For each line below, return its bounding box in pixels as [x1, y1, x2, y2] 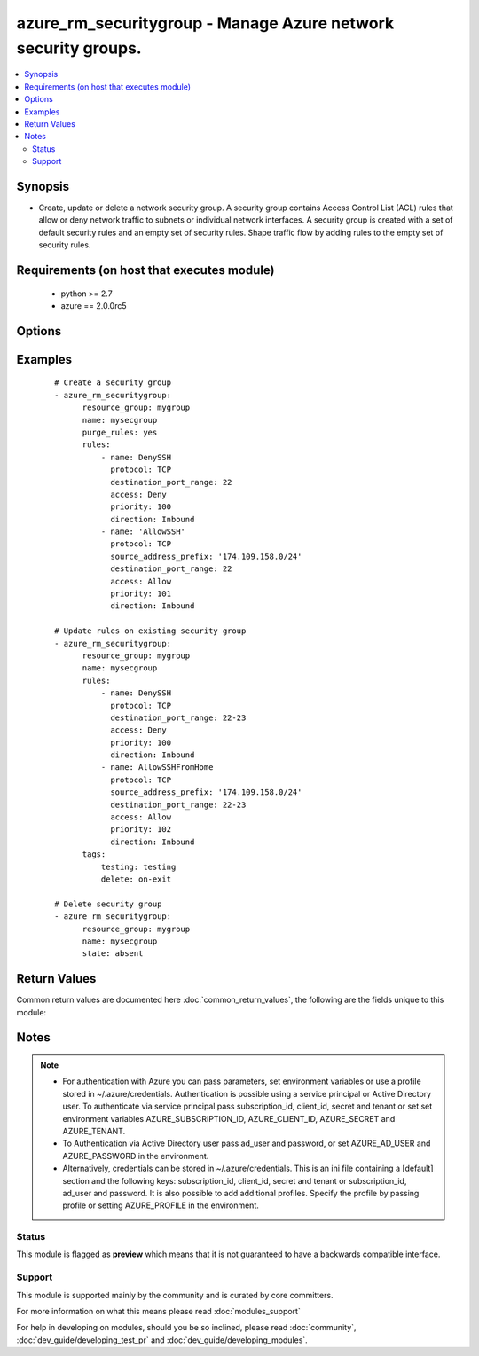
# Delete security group [54, 898, 162, 909]
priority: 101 [110, 589, 172, 599]
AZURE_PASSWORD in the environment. [62, 1150, 209, 1161]
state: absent [82, 949, 144, 959]
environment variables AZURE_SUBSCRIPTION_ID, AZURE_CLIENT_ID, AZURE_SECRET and [62, 1113, 396, 1124]
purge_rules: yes [82, 427, 158, 437]
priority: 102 [110, 825, 172, 835]
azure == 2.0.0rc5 [60, 300, 128, 310]
